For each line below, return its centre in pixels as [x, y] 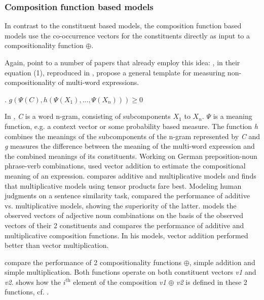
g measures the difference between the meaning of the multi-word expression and [130, 146]
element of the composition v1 [120, 282]
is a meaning [233, 116]
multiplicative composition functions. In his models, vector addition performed [126, 235]
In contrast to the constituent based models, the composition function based [123, 26]
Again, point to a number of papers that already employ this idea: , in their [122, 62]
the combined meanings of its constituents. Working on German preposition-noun [131, 156]
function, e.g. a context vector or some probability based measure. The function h [131, 126]
